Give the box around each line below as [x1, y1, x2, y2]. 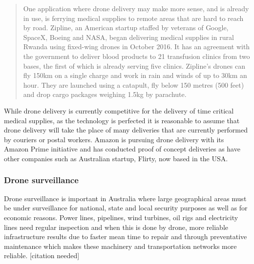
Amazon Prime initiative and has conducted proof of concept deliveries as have [4, 144, 240, 154]
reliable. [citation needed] [4, 250, 80, 261]
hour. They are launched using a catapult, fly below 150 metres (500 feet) [23, 79, 244, 90]
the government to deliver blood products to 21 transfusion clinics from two [23, 51, 250, 61]
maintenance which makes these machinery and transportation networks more [4, 241, 237, 251]
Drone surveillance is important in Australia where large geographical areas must [4, 193, 247, 203]
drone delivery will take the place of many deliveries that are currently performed [4, 125, 248, 135]
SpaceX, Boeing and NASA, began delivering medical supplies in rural [23, 32, 234, 42]
